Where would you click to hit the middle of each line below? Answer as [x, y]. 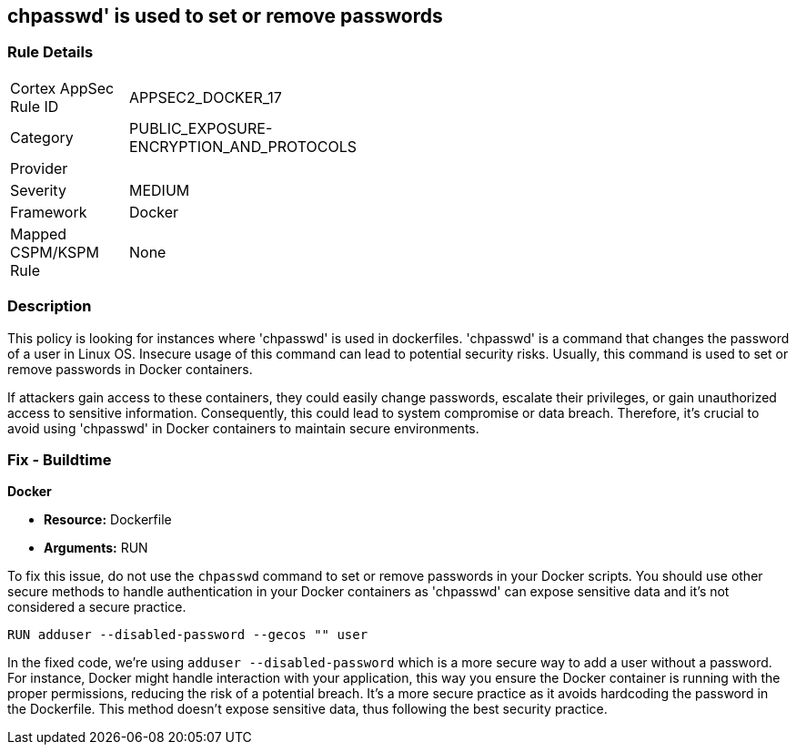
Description [50, 306]
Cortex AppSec [62, 88]
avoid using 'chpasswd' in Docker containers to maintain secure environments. [243, 428]
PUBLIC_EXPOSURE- [201, 128]
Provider [39, 168]
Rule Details [50, 52]
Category [42, 137]
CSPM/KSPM [55, 252]
